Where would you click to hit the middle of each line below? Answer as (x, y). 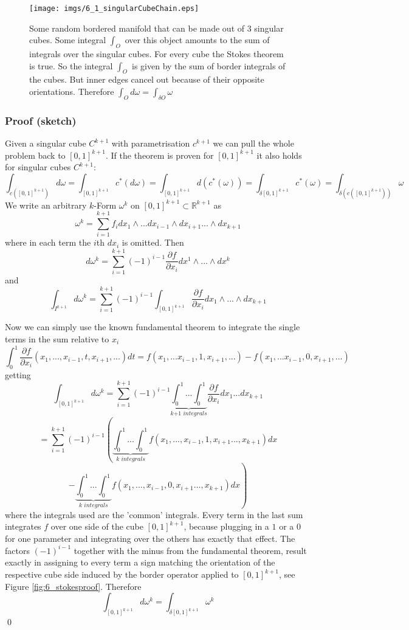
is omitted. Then (153, 242)
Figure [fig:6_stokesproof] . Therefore (73, 586)
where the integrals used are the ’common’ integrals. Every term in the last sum (154, 514)
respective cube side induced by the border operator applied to (122, 574)
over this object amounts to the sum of (197, 40)
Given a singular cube (46, 143)
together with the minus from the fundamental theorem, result (190, 550)
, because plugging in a (226, 526)
